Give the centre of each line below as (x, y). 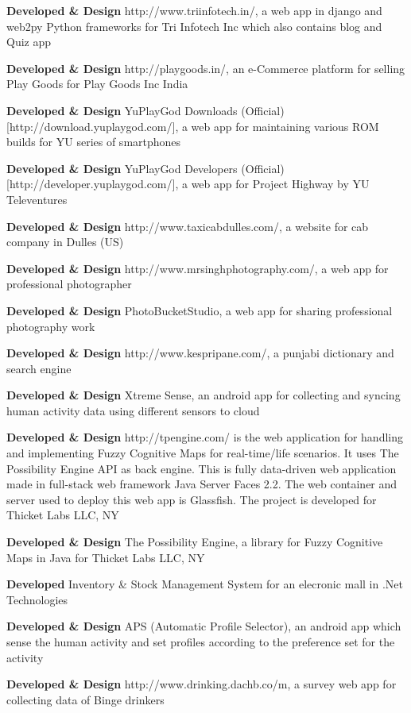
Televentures (37, 199)
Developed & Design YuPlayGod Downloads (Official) (145, 110)
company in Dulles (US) (65, 242)
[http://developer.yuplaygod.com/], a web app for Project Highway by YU (188, 184)
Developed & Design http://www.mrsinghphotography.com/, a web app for (198, 268)
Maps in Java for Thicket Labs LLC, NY (106, 557)
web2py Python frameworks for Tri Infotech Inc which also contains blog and (194, 26)
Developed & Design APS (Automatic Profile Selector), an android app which (204, 626)
